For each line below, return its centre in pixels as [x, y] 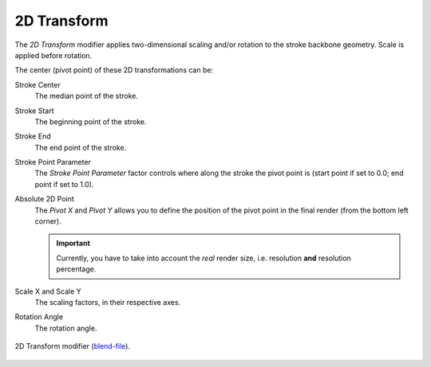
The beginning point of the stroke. [91, 121]
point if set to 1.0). [64, 184]
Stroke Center [38, 84]
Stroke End [33, 136]
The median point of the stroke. [87, 96]
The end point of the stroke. [81, 147]
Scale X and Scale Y [48, 291]
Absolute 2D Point [45, 199]
